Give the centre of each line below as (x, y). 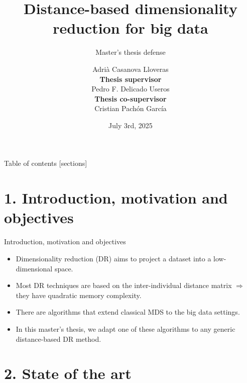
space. (64, 268)
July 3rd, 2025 (131, 125)
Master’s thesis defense (131, 52)
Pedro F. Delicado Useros (131, 89)
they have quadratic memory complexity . (79, 295)
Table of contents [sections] (46, 163)
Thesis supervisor (131, 79)
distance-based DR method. (58, 339)
